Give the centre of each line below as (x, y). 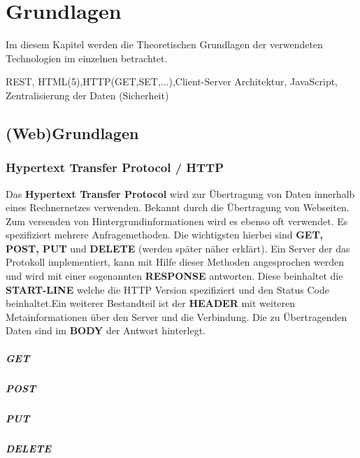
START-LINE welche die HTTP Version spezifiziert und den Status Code (167, 289)
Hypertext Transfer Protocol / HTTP (115, 167)
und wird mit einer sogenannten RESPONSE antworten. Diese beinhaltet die (174, 276)
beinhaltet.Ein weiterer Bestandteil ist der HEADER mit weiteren (151, 303)
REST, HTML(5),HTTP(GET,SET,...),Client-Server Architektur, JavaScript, (172, 81)
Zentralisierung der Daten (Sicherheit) (87, 95)
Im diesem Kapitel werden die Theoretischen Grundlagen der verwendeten (164, 44)
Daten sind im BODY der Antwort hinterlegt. (106, 330)
